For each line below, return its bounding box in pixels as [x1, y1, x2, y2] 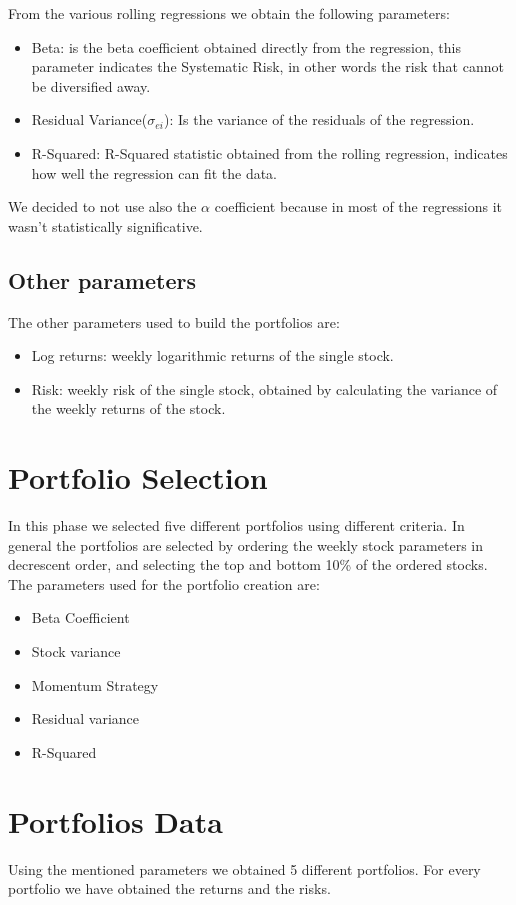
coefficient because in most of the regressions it [214, 196, 503, 217]
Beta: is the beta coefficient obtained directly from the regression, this [31, 36, 461, 57]
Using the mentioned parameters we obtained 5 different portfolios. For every [8, 858, 481, 879]
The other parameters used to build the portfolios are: [8, 311, 340, 332]
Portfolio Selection [8, 457, 268, 498]
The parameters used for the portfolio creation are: [8, 573, 320, 594]
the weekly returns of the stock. [31, 398, 226, 419]
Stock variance [31, 641, 121, 662]
